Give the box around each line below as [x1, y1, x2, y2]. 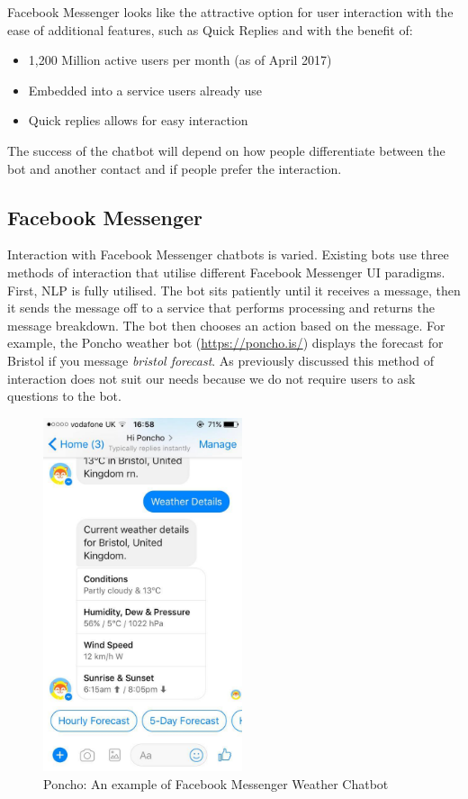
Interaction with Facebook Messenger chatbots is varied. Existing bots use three [7, 245, 449, 264]
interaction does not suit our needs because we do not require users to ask [7, 368, 416, 387]
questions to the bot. [7, 386, 121, 405]
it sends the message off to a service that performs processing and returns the [7, 298, 435, 317]
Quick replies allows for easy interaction [28, 111, 248, 130]
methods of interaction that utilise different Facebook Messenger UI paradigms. [7, 262, 445, 281]
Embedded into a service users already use [28, 80, 263, 99]
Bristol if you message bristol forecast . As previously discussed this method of [7, 350, 434, 369]
